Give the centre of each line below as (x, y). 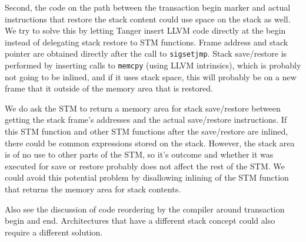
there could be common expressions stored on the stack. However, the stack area (150, 143)
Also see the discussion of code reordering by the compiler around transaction (145, 209)
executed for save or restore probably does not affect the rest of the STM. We (145, 166)
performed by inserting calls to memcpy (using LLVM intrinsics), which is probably (153, 65)
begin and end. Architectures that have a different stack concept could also (140, 220)
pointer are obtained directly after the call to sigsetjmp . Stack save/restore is (146, 53)
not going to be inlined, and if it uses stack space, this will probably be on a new (151, 76)
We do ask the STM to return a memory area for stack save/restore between (143, 108)
